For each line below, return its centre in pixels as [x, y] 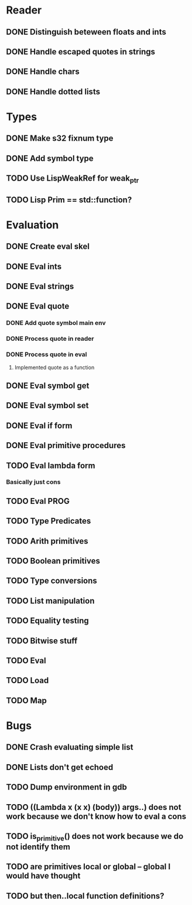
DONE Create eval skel [48, 247]
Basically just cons [33, 482]
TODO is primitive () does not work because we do [95, 837]
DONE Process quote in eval [47, 354]
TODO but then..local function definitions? [85, 896]
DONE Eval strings [40, 287]
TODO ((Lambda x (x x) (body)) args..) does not [94, 807]
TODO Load [28, 681]
